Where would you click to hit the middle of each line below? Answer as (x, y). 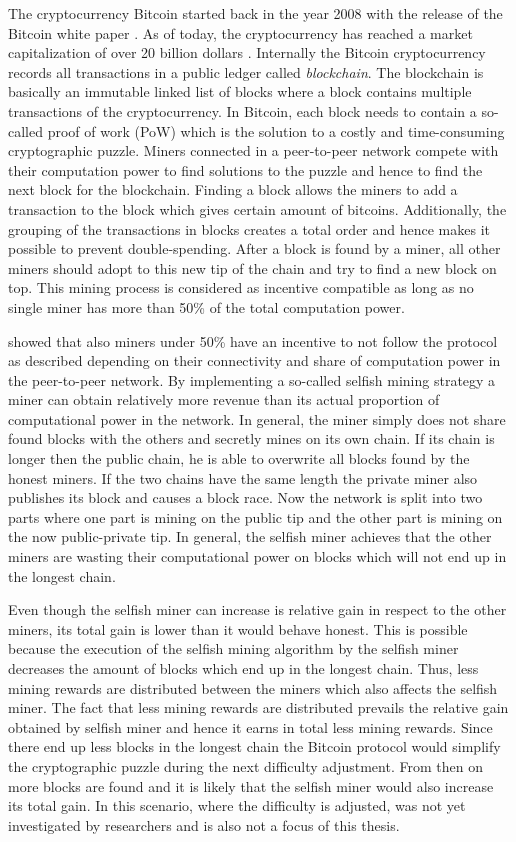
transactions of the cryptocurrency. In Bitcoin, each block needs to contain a (242, 110)
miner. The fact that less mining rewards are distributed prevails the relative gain (258, 707)
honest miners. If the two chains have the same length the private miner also (243, 477)
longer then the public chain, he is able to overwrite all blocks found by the (239, 458)
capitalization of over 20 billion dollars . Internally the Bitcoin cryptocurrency (247, 52)
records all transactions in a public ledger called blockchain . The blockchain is (246, 71)
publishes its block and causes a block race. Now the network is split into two (245, 497)
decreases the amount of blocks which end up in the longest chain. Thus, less (243, 668)
